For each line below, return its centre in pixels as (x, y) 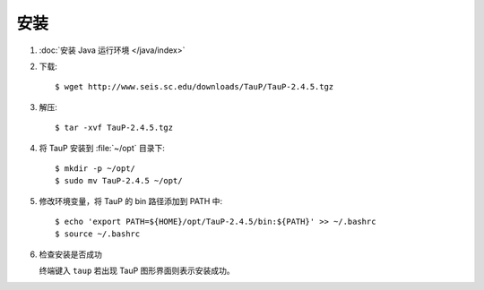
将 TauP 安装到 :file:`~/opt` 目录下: (102, 148)
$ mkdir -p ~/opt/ (95, 168)
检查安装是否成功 (70, 254)
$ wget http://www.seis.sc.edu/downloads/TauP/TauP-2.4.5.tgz (194, 87)
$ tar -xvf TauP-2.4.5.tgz (114, 128)
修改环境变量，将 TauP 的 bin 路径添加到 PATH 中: (131, 200)
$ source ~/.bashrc (98, 234)
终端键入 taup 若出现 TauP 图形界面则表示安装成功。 (137, 271)
